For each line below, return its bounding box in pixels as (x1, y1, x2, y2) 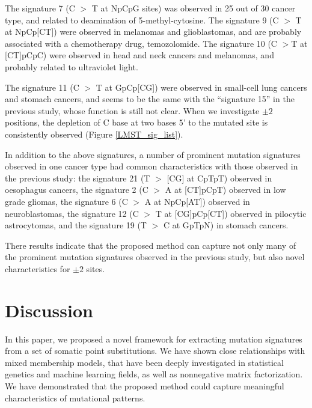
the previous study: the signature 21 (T (5, 171, 150, 184)
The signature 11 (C (5, 81, 79, 93)
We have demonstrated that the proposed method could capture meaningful (5, 379, 284, 392)
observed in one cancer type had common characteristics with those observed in (5, 160, 298, 172)
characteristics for (5, 262, 70, 275)
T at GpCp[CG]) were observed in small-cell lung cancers (96, 81, 307, 93)
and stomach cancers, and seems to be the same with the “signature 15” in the (5, 93, 295, 105)
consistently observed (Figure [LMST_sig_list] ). (5, 127, 183, 140)
